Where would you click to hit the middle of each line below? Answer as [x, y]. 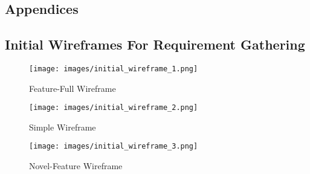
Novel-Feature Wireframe [76, 166]
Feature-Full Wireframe [73, 88]
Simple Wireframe [63, 127]
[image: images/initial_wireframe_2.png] [114, 108]
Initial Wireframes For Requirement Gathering [155, 44]
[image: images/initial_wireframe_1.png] [114, 69]
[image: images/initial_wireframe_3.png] [114, 147]
